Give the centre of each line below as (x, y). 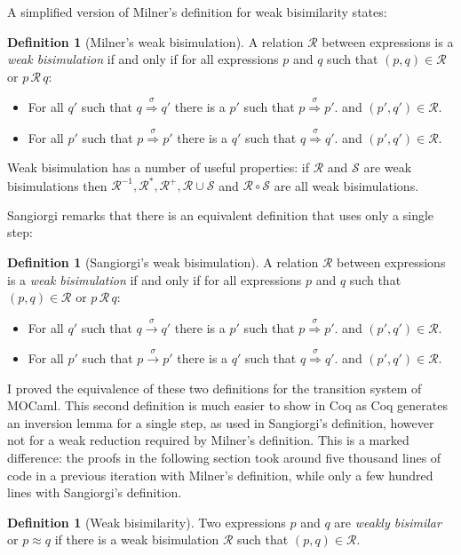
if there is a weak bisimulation (137, 539)
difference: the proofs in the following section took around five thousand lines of (224, 457)
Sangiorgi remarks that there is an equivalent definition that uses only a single (221, 214)
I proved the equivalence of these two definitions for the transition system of (215, 388)
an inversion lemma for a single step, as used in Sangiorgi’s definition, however (221, 422)
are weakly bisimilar (388, 522)
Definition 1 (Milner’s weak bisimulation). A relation (155, 41)
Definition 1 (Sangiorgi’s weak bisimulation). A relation (163, 262)
